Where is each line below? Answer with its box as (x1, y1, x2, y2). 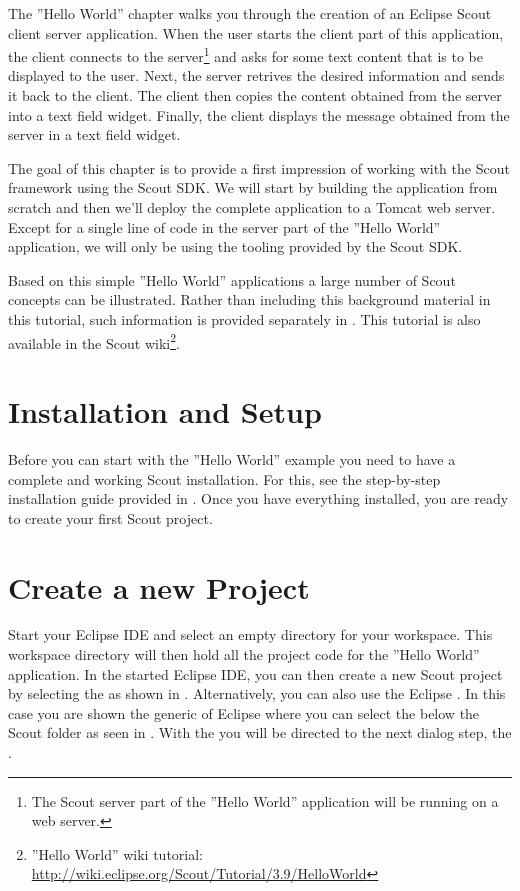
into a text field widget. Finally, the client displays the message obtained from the (8, 104, 510, 125)
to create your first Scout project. (8, 507, 213, 528)
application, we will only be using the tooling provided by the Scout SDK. (8, 236, 463, 257)
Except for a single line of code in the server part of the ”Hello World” (8, 216, 441, 237)
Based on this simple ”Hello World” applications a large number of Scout (8, 269, 456, 290)
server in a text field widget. (8, 124, 181, 145)
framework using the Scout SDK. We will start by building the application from (8, 177, 498, 198)
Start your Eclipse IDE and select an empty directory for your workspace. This (8, 624, 493, 645)
